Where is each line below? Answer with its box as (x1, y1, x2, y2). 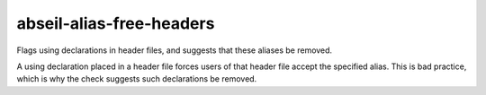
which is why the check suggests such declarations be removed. (16, 73, 257, 84)
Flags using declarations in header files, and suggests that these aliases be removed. (16, 45, 333, 56)
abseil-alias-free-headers (16, 13, 215, 33)
